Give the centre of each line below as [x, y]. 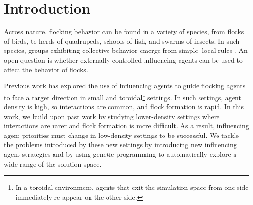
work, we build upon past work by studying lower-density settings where [112, 116]
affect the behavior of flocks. [46, 69]
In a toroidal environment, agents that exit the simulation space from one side [132, 187]
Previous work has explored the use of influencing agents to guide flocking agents [125, 86]
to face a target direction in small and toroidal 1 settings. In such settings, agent [123, 96]
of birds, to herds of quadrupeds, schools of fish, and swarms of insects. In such [122, 41]
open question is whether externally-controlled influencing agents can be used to [123, 60]
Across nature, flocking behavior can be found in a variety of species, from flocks [124, 31]
